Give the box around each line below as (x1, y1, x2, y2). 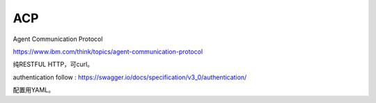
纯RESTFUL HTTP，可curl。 (13, 60, 94, 69)
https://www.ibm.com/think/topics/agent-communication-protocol (13, 47, 203, 56)
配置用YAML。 (13, 86, 55, 94)
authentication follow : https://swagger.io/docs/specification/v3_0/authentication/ (13, 73, 247, 81)
